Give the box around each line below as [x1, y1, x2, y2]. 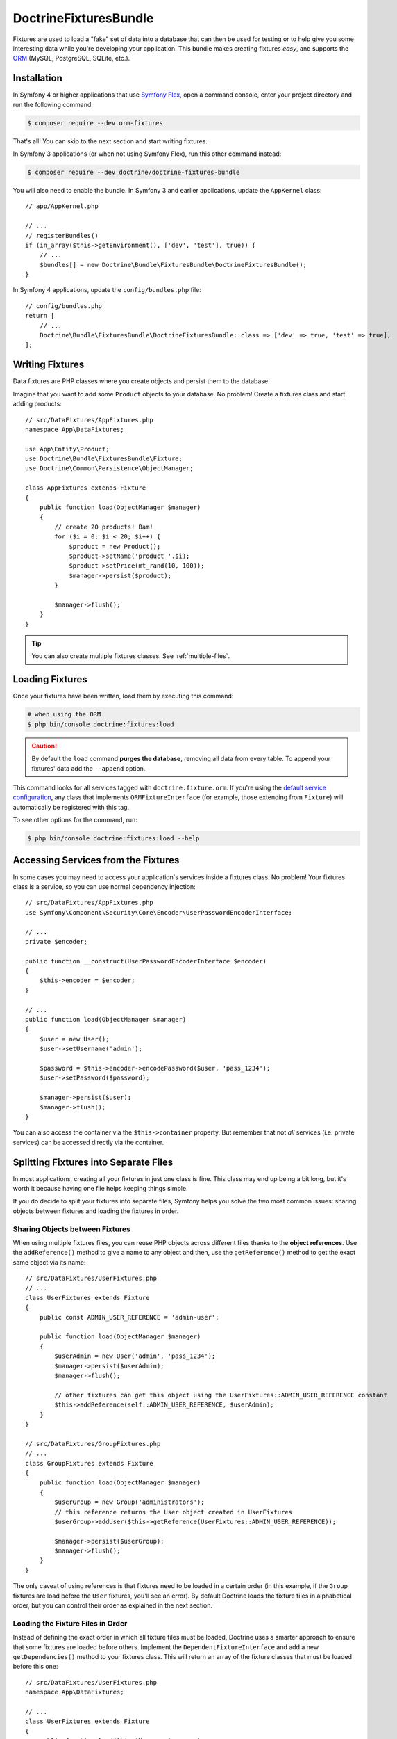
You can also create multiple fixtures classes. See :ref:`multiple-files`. [31, 652, 230, 660]
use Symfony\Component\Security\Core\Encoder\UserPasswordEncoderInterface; [25, 908, 293, 916]
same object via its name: [12, 1258, 86, 1266]
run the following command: [12, 100, 94, 109]
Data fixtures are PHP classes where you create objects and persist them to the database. [12, 377, 270, 385]
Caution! [31, 742, 58, 750]
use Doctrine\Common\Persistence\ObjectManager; [25, 465, 194, 472]
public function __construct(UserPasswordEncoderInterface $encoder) [25, 957, 267, 965]
